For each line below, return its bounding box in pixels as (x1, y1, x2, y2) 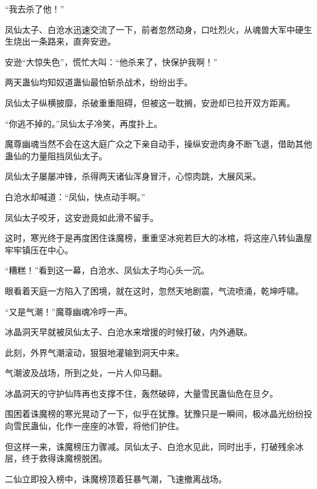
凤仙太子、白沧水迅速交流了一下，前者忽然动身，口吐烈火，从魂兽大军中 (5, 23, 295, 35)
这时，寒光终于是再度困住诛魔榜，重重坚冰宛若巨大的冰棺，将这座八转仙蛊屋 (5, 231, 312, 244)
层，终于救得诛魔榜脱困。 (5, 452, 107, 465)
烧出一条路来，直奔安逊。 (13, 35, 116, 48)
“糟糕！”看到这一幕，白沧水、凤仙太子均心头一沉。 (5, 264, 210, 277)
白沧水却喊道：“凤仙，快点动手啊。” (5, 190, 146, 203)
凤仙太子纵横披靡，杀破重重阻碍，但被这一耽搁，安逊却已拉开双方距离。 (5, 96, 295, 109)
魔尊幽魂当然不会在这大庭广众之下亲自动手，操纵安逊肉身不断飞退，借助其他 (5, 137, 312, 150)
